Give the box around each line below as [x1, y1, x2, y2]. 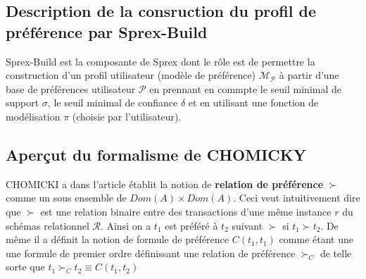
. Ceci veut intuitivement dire [233, 190, 360, 205]
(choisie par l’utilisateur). [72, 108, 182, 123]
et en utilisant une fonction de [188, 95, 319, 110]
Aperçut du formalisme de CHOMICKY [6, 143, 306, 165]
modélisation [6, 108, 61, 123]
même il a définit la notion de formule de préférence [6, 232, 229, 247]
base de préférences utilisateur [6, 81, 136, 96]
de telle [320, 245, 352, 260]
